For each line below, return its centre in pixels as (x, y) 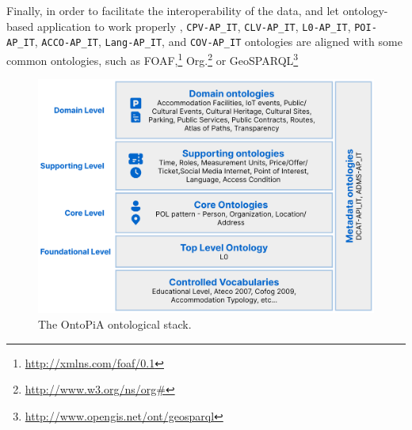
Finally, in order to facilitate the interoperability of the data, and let (173, 10)
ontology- (365, 10)
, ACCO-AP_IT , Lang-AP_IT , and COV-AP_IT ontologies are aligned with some (218, 42)
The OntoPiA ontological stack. (115, 323)
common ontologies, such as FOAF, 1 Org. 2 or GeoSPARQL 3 (153, 59)
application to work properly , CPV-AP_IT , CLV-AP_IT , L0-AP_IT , (194, 26)
